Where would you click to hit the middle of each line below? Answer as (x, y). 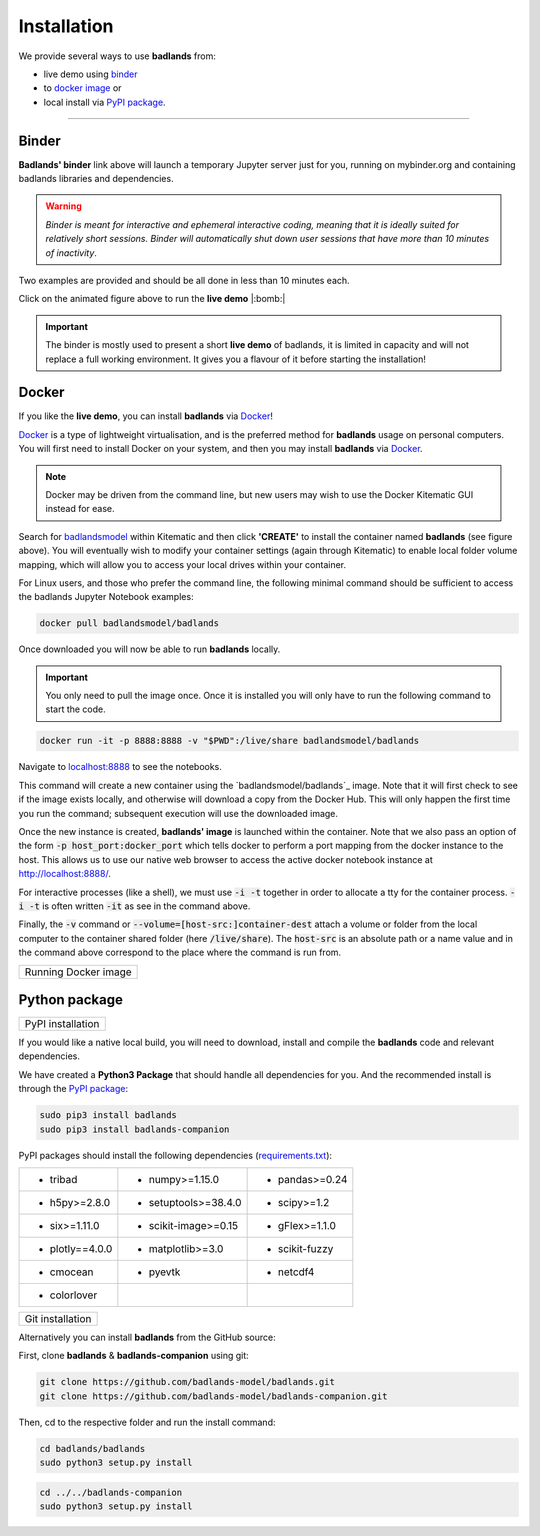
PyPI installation (62, 1024)
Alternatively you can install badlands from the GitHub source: (147, 1337)
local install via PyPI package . (104, 102)
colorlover (73, 1295)
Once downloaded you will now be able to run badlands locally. (149, 649)
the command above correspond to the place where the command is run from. (180, 952)
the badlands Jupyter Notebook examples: (106, 597)
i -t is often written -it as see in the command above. (134, 906)
